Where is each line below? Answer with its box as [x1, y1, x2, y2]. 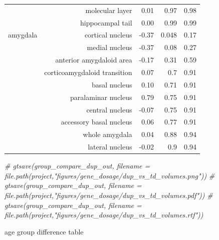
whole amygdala [83, 129, 132, 139]
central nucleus [86, 104, 132, 114]
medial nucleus [87, 42, 132, 52]
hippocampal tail [80, 17, 132, 27]
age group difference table [5, 226, 84, 236]
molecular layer [85, 4, 132, 15]
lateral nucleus [88, 141, 132, 152]
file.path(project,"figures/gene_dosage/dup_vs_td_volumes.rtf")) [5, 209, 203, 220]
